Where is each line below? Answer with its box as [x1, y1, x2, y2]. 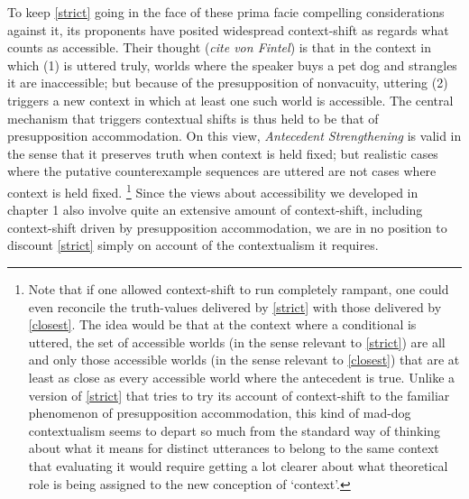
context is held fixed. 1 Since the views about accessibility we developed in [7, 180, 418, 201]
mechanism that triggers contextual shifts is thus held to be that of [7, 108, 379, 127]
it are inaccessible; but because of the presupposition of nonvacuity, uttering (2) [7, 73, 448, 92]
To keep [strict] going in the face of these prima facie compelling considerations [7, 3, 445, 21]
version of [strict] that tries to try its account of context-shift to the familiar [28, 385, 450, 404]
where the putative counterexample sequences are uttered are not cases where [7, 162, 437, 180]
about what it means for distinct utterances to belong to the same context [28, 439, 439, 457]
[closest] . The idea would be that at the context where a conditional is [28, 315, 417, 334]
